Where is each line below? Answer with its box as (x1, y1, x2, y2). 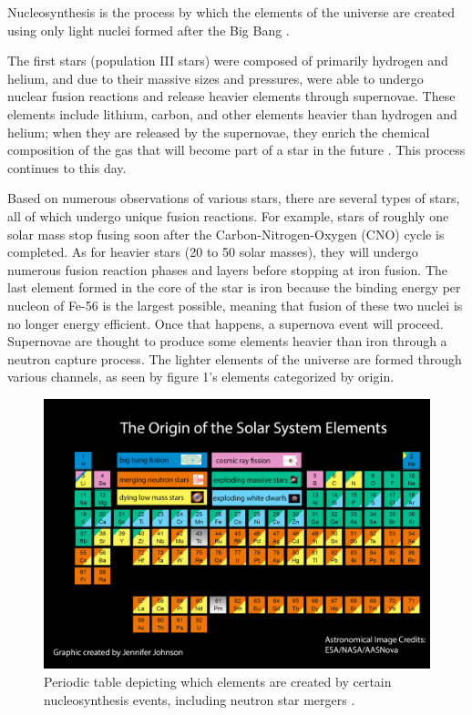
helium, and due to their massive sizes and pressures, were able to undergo (7, 68, 424, 87)
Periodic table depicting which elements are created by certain (44, 671, 392, 690)
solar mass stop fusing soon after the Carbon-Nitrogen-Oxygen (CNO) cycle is (7, 224, 445, 243)
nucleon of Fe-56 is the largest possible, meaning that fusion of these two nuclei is (7, 295, 463, 314)
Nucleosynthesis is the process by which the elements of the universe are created (7, 3, 456, 21)
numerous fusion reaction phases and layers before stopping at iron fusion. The (7, 260, 447, 279)
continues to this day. (7, 158, 127, 177)
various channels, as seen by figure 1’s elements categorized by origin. (7, 367, 395, 386)
